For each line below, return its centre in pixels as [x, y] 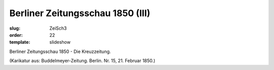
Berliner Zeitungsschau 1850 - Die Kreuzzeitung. [60, 51]
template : [20, 42]
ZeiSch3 [58, 28]
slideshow [60, 42]
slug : [15, 28]
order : [16, 35]
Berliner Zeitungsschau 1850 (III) [80, 13]
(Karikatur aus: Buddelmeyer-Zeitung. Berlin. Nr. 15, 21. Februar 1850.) [82, 61]
